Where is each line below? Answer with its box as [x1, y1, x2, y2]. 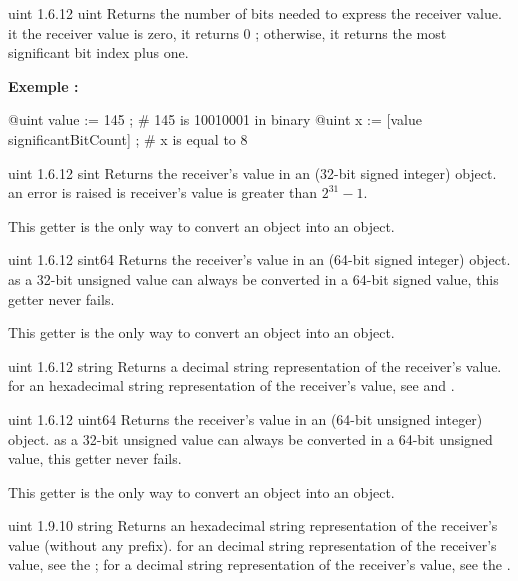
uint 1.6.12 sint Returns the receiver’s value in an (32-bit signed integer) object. [8, 162, 497, 183]
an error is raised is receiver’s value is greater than [8, 182, 318, 203]
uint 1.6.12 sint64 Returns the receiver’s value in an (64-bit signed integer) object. [8, 249, 511, 270]
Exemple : [8, 75, 79, 96]
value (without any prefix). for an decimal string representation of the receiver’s [8, 534, 497, 555]
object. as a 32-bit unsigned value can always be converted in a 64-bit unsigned [8, 428, 493, 449]
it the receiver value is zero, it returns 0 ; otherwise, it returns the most [8, 22, 447, 43]
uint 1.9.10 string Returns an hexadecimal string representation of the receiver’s [8, 515, 498, 536]
